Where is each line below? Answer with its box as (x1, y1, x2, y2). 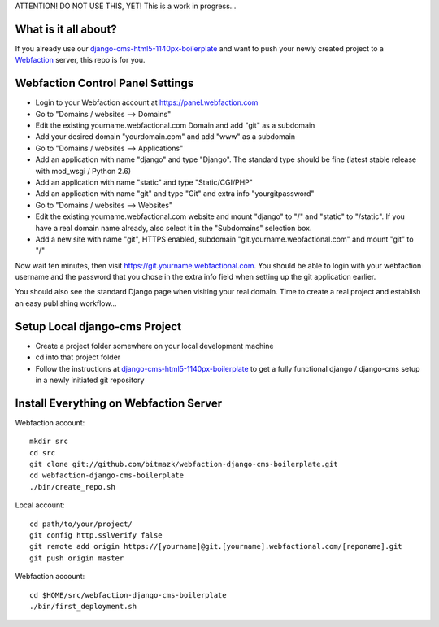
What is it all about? (15, 22, 117, 36)
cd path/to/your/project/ (29, 519, 133, 529)
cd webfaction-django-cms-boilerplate (29, 471, 185, 480)
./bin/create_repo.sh (29, 482, 115, 491)
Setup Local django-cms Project (15, 320, 182, 333)
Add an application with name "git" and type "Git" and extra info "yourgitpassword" (35, 189, 315, 198)
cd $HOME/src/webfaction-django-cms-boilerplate (29, 590, 227, 599)
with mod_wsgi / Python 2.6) (35, 166, 132, 176)
